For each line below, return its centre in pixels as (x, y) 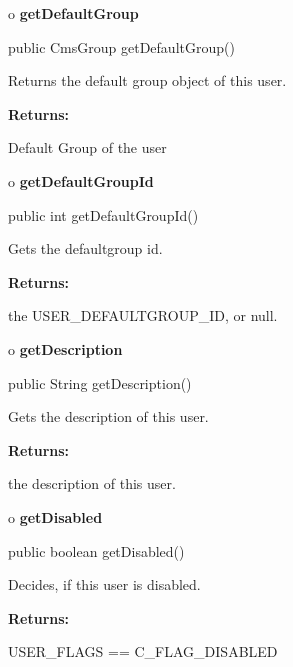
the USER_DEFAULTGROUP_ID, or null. (143, 315)
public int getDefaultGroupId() (103, 214)
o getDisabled (55, 516)
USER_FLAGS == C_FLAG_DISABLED (143, 651)
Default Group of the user (87, 147)
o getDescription (65, 348)
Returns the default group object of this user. (147, 80)
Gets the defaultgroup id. (85, 248)
